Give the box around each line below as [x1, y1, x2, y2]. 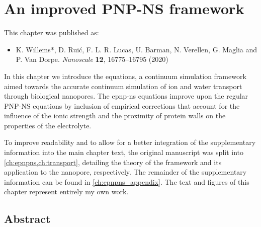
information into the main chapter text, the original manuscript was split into [4, 147, 244, 158]
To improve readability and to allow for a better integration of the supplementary [4, 137, 256, 147]
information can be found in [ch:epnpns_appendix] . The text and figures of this [4, 176, 249, 187]
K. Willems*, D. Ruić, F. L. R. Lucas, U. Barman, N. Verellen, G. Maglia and [16, 44, 257, 54]
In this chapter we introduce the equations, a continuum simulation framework [4, 70, 246, 81]
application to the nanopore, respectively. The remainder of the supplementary [4, 167, 247, 177]
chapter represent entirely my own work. [4, 186, 129, 197]
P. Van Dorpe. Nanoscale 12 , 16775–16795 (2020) [16, 54, 168, 64]
